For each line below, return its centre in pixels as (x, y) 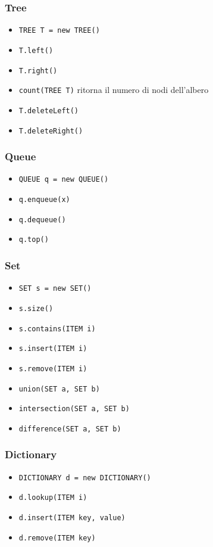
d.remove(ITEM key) (57, 538)
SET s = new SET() (55, 289)
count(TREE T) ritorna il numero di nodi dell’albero (114, 90)
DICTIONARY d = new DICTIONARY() (85, 478)
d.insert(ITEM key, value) (72, 518)
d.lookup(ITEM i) (53, 498)
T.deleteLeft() (49, 111)
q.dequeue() (42, 220)
